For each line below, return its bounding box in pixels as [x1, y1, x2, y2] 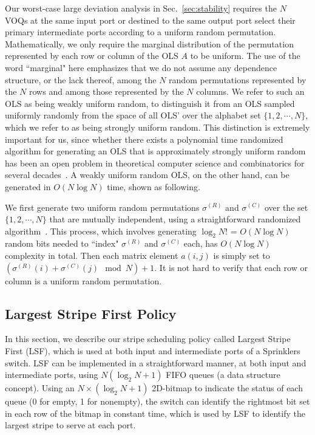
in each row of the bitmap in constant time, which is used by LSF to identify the [5, 406, 305, 419]
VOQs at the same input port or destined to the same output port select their [5, 13, 296, 26]
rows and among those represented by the [29, 85, 184, 98]
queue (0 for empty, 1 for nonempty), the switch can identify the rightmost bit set [5, 395, 310, 408]
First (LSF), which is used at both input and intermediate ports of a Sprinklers [5, 344, 300, 357]
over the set [264, 200, 308, 213]
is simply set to [213, 249, 270, 262]
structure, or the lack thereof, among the [5, 73, 157, 86]
